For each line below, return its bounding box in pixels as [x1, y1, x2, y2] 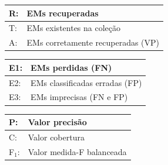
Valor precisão [28, 116, 87, 128]
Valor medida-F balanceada [28, 145, 127, 157]
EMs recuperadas [26, 6, 99, 19]
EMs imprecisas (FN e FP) [31, 91, 128, 103]
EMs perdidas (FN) [31, 61, 112, 73]
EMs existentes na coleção [26, 22, 121, 34]
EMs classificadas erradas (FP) [31, 76, 142, 88]
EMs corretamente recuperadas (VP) [26, 36, 160, 49]
